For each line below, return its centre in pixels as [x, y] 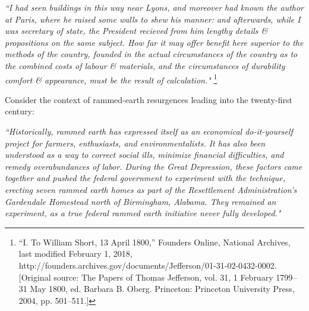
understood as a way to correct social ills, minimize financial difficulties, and [144, 155]
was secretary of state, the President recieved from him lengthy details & [136, 31]
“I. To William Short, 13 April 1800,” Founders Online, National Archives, [154, 242]
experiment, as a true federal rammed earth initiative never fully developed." [143, 213]
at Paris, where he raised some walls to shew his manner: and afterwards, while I [153, 19]
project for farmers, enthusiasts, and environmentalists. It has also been [135, 143]
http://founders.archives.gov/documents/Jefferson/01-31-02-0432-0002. [148, 265]
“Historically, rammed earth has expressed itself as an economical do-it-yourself [149, 131]
